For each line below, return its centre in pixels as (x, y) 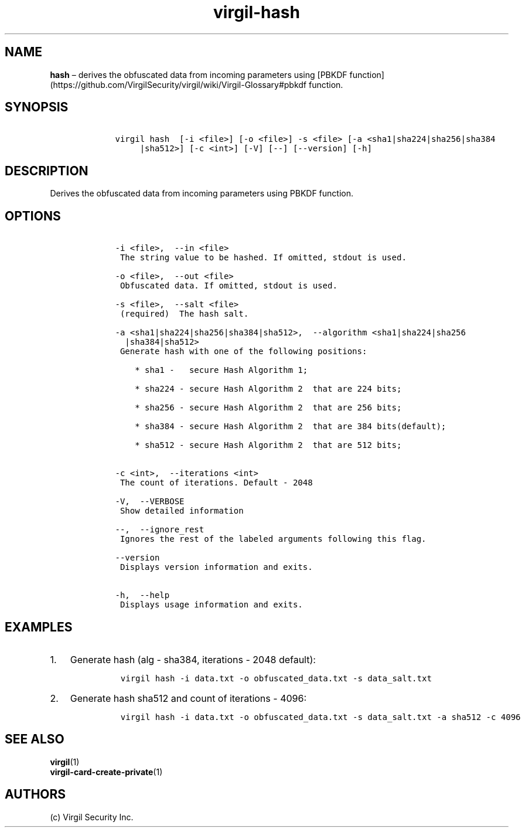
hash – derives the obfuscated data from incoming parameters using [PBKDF (199, 74)
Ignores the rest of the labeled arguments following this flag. (273, 539)
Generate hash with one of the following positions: (243, 352)
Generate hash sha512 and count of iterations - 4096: (188, 698)
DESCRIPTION (47, 171)
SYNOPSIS (37, 107)
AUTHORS (35, 794)
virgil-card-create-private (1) (106, 772)
